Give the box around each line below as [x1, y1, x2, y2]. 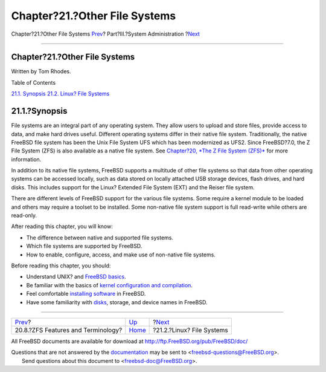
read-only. [11, 212, 37, 219]
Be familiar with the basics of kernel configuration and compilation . [26, 281, 193, 289]
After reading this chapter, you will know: [11, 223, 113, 230]
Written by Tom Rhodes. [11, 68, 71, 75]
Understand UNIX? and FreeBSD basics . [26, 273, 126, 281]
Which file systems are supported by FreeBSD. [26, 243, 142, 250]
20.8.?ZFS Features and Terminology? [14, 325, 123, 334]
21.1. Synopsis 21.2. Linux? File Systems [11, 90, 110, 97]
